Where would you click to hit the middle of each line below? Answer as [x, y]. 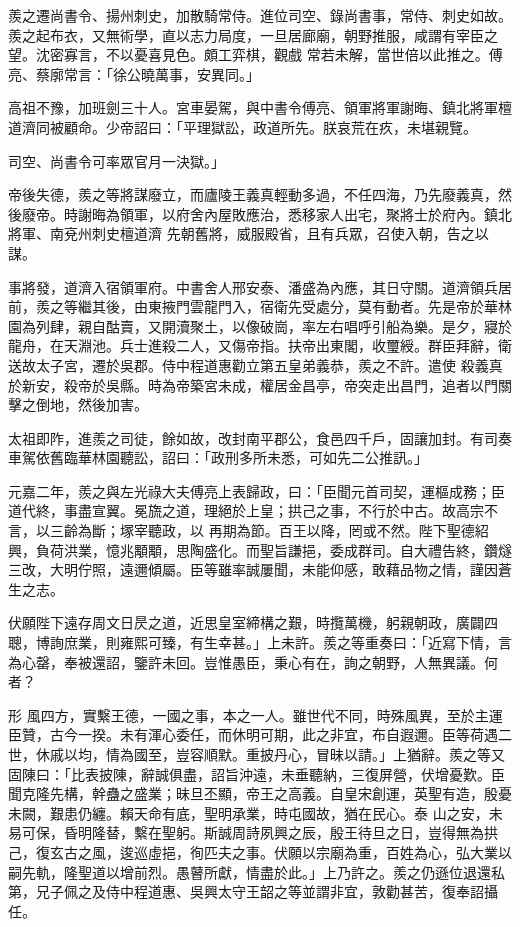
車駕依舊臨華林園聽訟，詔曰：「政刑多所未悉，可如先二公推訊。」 [218, 457]
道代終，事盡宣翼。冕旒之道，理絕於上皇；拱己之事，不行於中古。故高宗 [246, 510]
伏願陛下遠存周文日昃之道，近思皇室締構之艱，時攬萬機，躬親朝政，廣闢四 [253, 622]
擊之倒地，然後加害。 [78, 404]
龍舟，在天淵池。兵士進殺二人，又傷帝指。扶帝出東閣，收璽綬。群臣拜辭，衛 [260, 345]
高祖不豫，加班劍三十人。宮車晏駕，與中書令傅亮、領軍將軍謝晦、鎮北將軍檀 [260, 107]
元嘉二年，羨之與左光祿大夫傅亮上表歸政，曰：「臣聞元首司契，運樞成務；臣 [256, 490]
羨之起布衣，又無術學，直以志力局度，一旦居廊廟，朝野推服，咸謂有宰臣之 [253, 34]
